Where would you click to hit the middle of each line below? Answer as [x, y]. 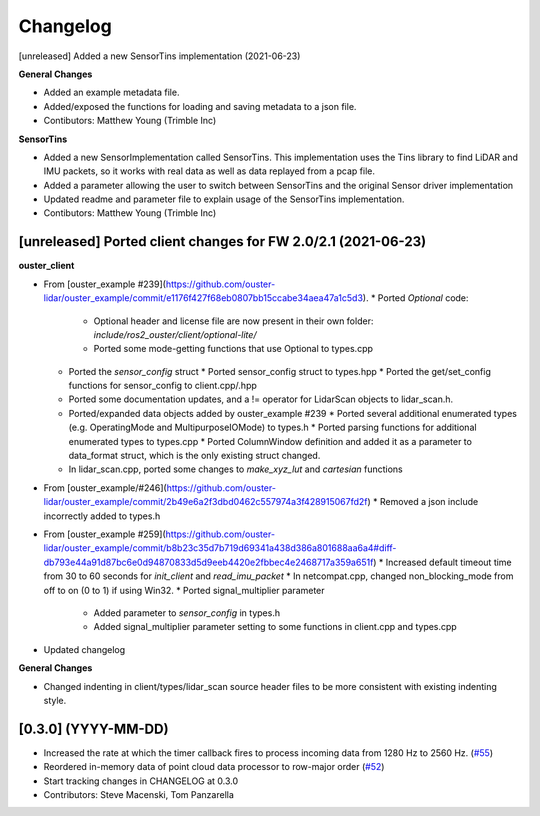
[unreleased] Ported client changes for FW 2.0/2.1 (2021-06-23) [222, 241]
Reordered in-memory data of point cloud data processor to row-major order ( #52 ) [214, 767]
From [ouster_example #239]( [105, 284]
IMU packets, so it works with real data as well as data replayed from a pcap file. [209, 171]
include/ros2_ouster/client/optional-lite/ [175, 334]
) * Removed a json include [423, 502]
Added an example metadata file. [111, 92]
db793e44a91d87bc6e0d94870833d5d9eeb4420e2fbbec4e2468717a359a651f [208, 562]
